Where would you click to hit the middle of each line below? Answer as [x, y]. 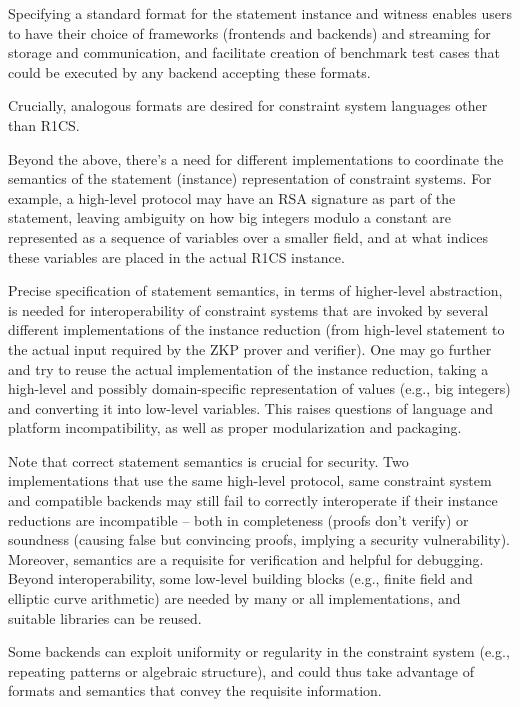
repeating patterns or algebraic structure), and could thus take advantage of [241, 670]
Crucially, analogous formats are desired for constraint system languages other [248, 105]
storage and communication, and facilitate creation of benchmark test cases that [254, 52]
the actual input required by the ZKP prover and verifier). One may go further [250, 348]
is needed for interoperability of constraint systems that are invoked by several [248, 309]
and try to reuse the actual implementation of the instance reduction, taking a [248, 368]
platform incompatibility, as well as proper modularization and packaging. [235, 427]
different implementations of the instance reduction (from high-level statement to [256, 329]
